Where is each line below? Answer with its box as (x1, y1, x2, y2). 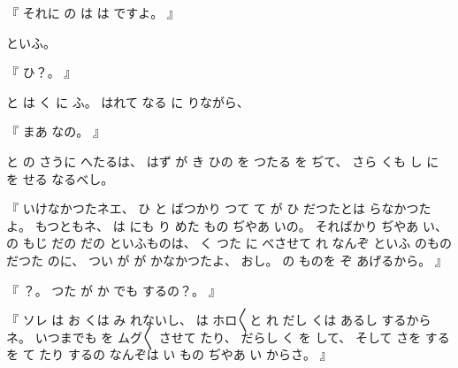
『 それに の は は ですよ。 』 (6, 4, 179, 21)
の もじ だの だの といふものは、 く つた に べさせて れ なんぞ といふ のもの (6, 234, 452, 252)
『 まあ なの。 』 (6, 122, 105, 141)
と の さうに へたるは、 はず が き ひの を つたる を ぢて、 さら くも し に (6, 151, 439, 170)
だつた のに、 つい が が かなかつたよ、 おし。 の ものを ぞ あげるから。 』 (6, 250, 447, 269)
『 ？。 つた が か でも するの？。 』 (6, 280, 221, 299)
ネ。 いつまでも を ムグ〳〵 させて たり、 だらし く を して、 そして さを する (6, 327, 450, 346)
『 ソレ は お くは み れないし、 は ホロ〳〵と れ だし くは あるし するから (6, 310, 431, 329)
